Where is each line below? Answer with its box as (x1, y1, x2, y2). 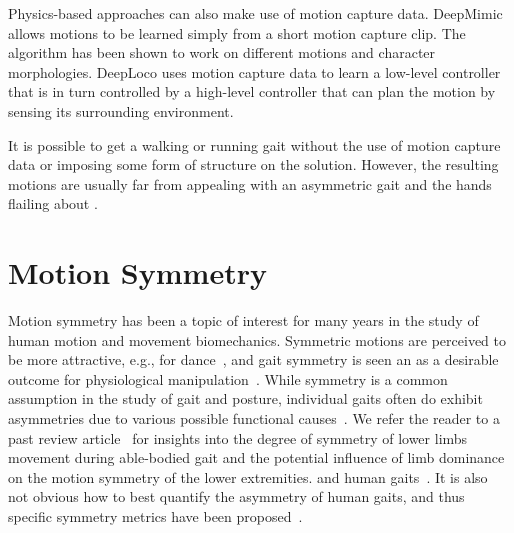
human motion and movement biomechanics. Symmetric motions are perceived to (8, 329, 507, 350)
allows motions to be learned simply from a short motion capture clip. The (8, 22, 466, 43)
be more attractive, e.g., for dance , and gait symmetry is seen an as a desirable (8, 349, 499, 370)
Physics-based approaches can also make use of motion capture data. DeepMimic (8, 3, 503, 23)
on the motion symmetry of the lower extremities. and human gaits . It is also (8, 466, 488, 487)
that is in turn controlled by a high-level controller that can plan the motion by (8, 81, 496, 102)
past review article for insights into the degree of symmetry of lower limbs (8, 427, 468, 448)
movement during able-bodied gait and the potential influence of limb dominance (8, 447, 505, 468)
